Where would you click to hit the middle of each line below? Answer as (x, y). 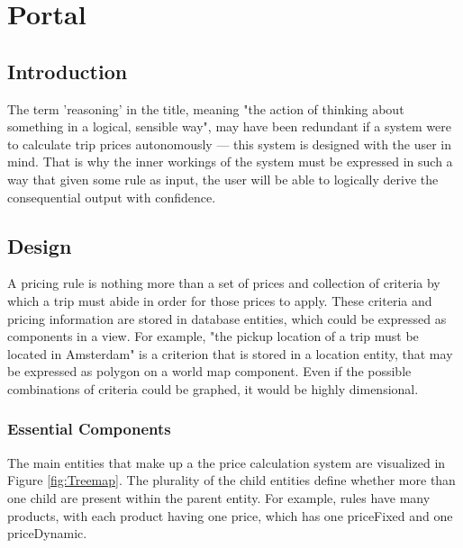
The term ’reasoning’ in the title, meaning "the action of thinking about (206, 108)
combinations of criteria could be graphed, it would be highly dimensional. (213, 388)
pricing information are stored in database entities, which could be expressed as (227, 318)
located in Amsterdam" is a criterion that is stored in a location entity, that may (230, 353)
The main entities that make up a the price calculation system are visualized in (227, 462)
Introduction (68, 71)
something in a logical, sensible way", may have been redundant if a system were (229, 126)
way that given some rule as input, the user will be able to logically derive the (223, 179)
